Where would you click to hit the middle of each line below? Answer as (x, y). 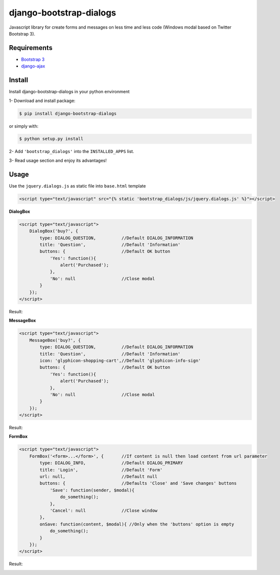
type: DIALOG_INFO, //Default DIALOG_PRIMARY (111, 463)
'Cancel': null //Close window (104, 510)
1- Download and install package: (42, 101)
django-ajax (33, 66)
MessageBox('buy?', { (55, 340)
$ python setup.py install (51, 139)
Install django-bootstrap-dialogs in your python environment (69, 92)
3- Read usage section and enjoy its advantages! (58, 160)
